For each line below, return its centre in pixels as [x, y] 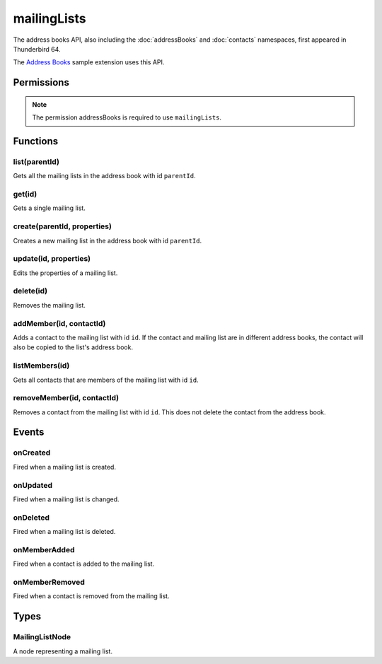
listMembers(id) [41, 366]
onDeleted [31, 518]
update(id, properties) [52, 259]
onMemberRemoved [49, 582]
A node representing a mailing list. [63, 651]
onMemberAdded [44, 549]
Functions [36, 141]
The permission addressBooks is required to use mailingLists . [127, 117]
